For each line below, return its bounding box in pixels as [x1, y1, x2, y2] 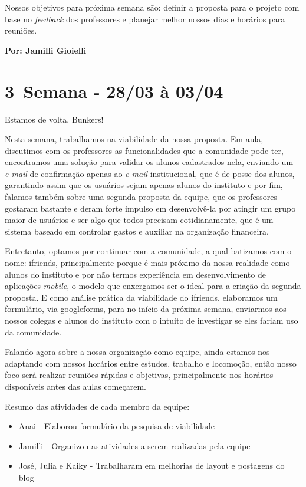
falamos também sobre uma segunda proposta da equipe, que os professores [5, 190, 277, 203]
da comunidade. [5, 325, 62, 338]
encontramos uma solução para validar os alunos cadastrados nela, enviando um [5, 156, 294, 168]
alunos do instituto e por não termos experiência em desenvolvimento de [5, 268, 266, 280]
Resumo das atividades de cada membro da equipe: [5, 400, 190, 412]
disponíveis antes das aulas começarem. [5, 380, 146, 392]
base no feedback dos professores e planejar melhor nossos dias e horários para [5, 12, 285, 25]
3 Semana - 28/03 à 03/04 [5, 78, 223, 103]
